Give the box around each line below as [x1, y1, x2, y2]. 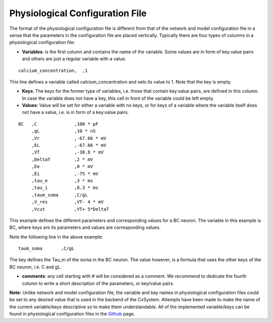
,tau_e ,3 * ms [31, 178, 94, 183]
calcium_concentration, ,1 [18, 67, 88, 73]
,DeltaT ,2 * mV [31, 156, 94, 162]
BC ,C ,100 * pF [18, 121, 99, 127]
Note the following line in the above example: [9, 233, 103, 240]
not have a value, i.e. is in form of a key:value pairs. [22, 109, 129, 115]
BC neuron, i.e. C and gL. [9, 264, 62, 270]
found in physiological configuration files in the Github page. [9, 311, 135, 317]
